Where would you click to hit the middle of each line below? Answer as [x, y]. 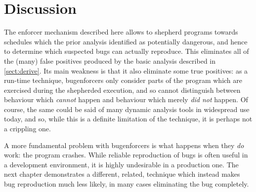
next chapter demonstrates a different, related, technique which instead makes [122, 174]
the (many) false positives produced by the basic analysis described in [110, 60]
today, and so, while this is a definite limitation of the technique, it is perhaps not [128, 119]
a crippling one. [27, 129]
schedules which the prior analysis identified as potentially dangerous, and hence [126, 41]
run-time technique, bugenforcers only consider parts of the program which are [123, 80]
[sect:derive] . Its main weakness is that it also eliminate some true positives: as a [126, 70]
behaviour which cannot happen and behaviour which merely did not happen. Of [126, 99]
